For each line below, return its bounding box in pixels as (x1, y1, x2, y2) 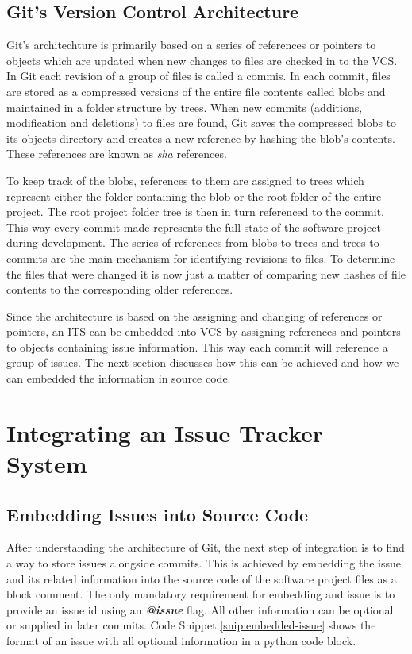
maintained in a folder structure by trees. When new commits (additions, (6, 98, 363, 115)
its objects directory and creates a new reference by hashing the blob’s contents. (6, 129, 395, 146)
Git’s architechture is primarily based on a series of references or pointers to (6, 37, 376, 53)
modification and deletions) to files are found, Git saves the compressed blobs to (6, 114, 397, 131)
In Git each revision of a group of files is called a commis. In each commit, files (6, 67, 391, 84)
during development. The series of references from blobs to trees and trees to (6, 234, 379, 251)
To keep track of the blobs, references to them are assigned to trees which (6, 171, 364, 188)
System (6, 448, 87, 480)
